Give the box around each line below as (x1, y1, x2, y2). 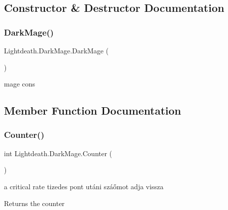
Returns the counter (4, 198, 65, 208)
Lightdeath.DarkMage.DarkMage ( (4, 45, 109, 55)
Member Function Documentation (4, 103, 182, 118)
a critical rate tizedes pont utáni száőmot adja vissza (4, 181, 164, 191)
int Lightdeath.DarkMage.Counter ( (4, 148, 113, 158)
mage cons (4, 79, 36, 89)
